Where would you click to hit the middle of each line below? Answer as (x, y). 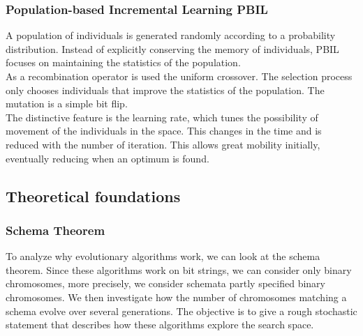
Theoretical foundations (93, 196)
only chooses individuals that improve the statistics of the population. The (165, 90)
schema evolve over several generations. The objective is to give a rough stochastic (181, 311)
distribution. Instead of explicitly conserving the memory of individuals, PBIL (172, 48)
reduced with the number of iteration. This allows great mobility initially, (163, 144)
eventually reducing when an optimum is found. (108, 158)
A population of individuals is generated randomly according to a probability (171, 35)
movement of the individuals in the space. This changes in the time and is (164, 131)
